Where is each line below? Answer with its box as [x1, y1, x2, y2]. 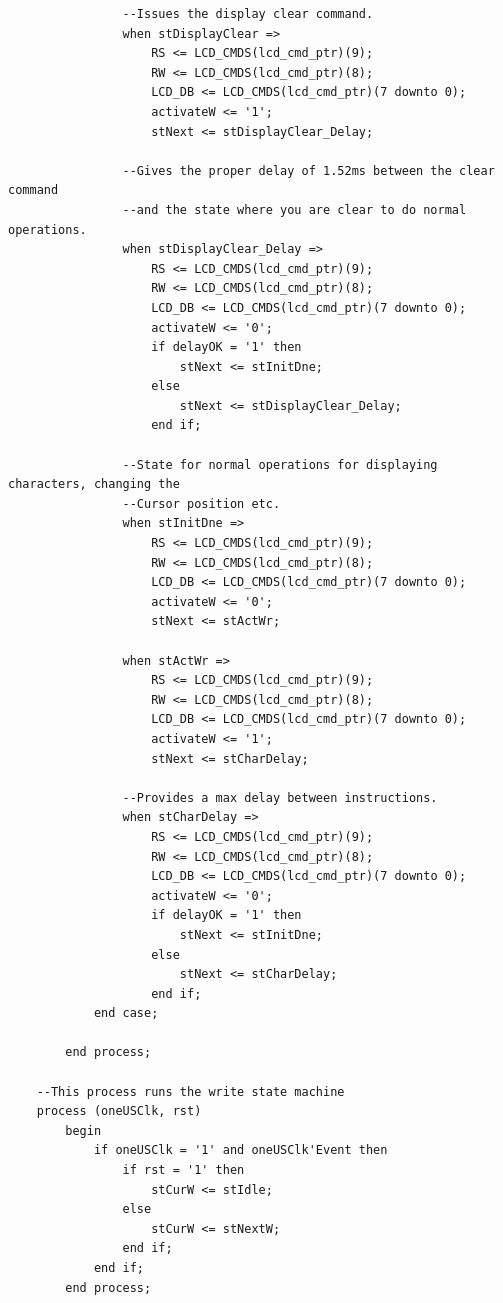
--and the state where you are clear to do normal [122, 202, 467, 217]
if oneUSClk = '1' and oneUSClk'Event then [93, 1143, 388, 1158]
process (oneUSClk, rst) [36, 1104, 202, 1119]
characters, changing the [8, 477, 180, 492]
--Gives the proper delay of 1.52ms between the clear [122, 163, 495, 178]
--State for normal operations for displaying [122, 457, 438, 472]
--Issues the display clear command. [122, 7, 374, 21]
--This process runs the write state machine [36, 1084, 345, 1099]
